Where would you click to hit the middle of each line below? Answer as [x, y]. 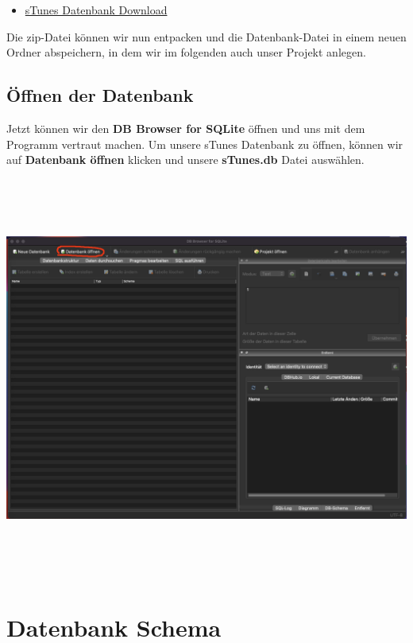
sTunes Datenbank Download [96, 10]
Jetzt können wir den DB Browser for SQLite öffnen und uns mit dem [186, 128]
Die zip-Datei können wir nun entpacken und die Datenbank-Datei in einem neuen [206, 36]
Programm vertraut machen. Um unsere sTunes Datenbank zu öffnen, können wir [205, 144]
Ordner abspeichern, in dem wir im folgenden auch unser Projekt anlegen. [186, 52]
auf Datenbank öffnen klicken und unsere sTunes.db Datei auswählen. [185, 160]
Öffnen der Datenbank [100, 95]
